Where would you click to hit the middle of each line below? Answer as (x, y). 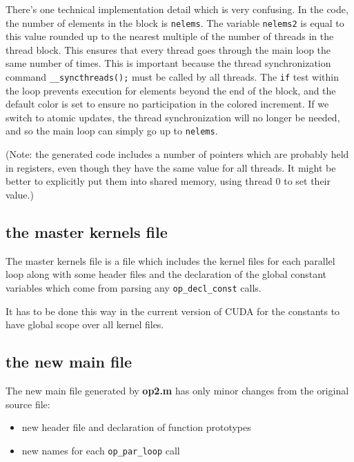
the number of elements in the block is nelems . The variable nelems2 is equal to (175, 22)
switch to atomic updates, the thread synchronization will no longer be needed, (173, 117)
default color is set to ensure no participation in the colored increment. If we (167, 104)
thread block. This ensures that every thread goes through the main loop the (168, 49)
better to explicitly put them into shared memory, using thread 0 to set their (168, 181)
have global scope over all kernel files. (85, 324)
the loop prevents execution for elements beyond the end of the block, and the (171, 90)
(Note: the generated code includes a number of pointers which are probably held (177, 154)
